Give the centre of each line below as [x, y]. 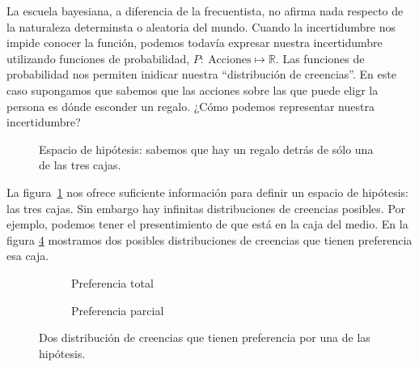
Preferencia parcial [118, 310]
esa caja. [28, 256]
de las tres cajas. [80, 165]
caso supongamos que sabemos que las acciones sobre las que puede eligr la [193, 90]
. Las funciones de [320, 58]
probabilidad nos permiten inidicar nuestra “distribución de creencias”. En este [201, 74]
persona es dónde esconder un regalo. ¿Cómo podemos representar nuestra [190, 106]
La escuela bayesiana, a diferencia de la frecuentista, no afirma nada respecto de [205, 11]
